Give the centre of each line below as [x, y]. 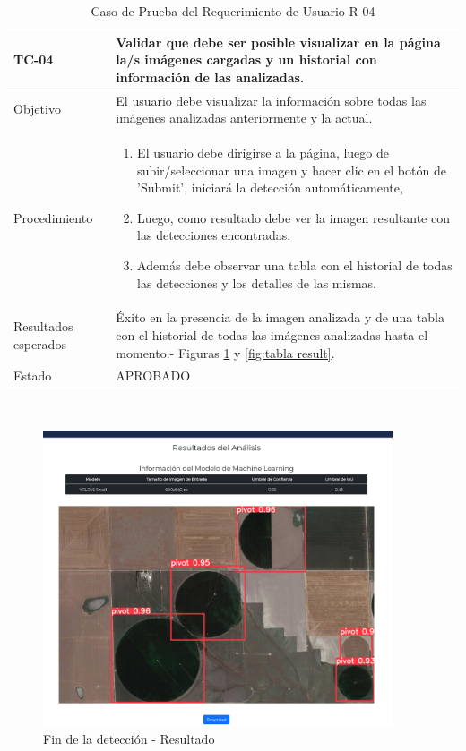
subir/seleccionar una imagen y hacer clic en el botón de [292, 170]
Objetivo [37, 109]
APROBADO [153, 375]
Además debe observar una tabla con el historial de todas [295, 265]
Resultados [43, 326]
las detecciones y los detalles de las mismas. [257, 282]
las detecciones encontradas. [214, 235]
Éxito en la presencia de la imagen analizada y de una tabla [280, 317]
